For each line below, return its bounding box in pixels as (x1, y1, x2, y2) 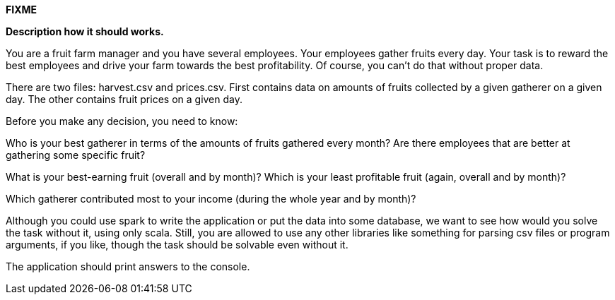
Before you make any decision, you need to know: (6, 115, 238, 127)
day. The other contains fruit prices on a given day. (6, 93, 243, 105)
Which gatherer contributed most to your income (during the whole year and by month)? (6, 193, 416, 205)
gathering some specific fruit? (6, 149, 146, 161)
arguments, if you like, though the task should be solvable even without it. (6, 239, 348, 251)
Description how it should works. (6, 25, 164, 37)
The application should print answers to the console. (6, 260, 250, 272)
